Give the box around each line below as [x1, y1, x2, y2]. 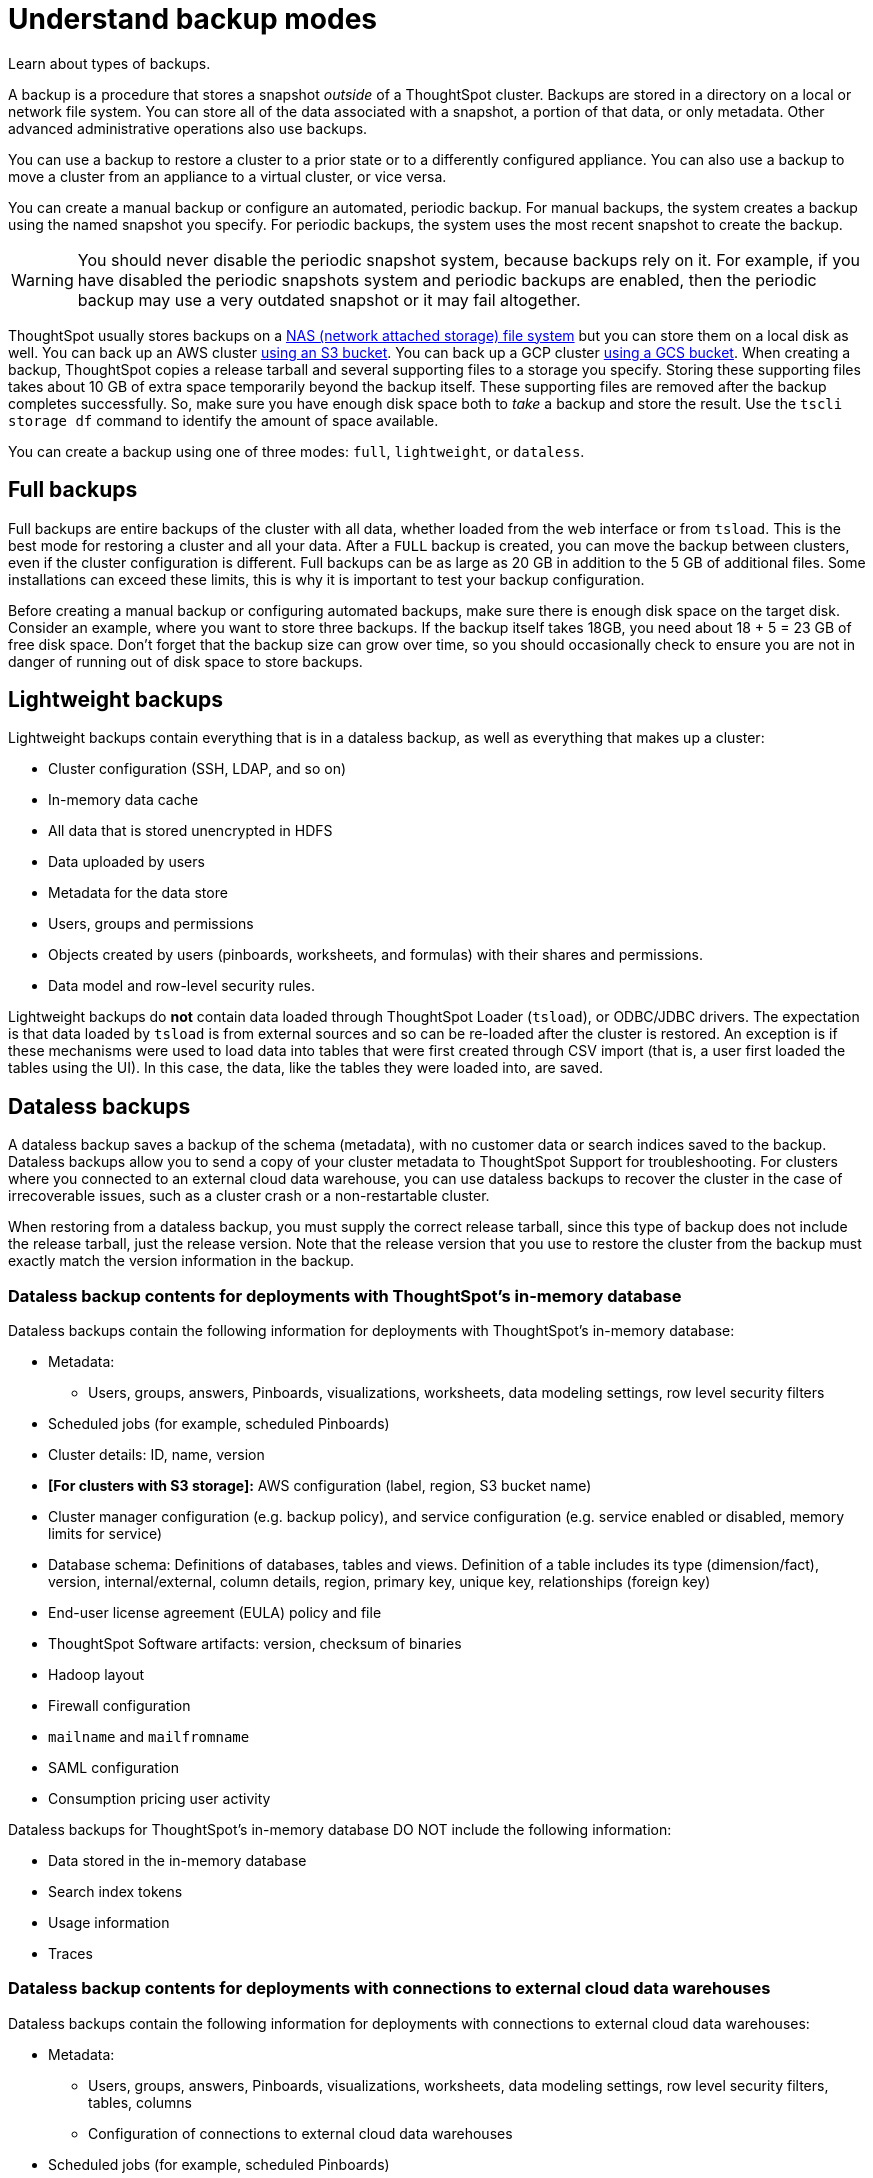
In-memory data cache [48, 791, 199, 809]
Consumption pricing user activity [48, 1790, 271, 1808]
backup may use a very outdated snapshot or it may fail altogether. [77, 289, 581, 310]
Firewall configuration [48, 1697, 191, 1715]
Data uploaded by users [48, 853, 205, 871]
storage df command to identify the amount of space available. [8, 411, 439, 429]
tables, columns [88, 2093, 192, 2111]
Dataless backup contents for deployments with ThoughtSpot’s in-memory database [8, 1285, 682, 1306]
